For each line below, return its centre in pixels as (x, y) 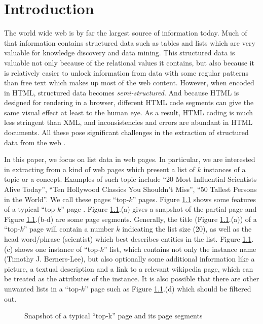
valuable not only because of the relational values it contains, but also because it (129, 62)
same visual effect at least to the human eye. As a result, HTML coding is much (128, 112)
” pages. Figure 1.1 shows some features (194, 199)
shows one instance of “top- (58, 249)
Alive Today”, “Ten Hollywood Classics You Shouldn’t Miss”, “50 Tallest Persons (130, 189)
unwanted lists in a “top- (43, 288)
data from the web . (35, 142)
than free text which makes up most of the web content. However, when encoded (129, 83)
